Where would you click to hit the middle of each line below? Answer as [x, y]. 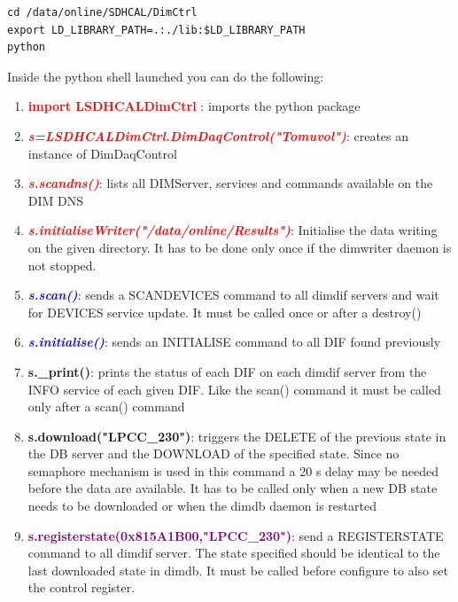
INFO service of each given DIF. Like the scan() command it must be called [234, 389]
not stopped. [62, 265]
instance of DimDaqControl [102, 153]
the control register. [82, 587]
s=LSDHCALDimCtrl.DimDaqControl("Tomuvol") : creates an [218, 135]
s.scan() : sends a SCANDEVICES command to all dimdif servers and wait [233, 295]
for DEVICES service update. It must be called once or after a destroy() [225, 312]
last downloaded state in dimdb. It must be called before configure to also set [238, 570]
